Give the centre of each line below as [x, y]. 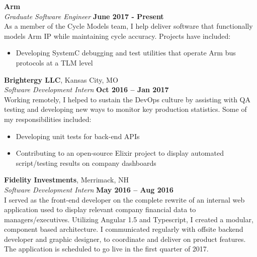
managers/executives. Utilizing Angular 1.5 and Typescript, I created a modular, [129, 219]
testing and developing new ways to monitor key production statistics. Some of [125, 109]
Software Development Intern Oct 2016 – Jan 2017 [87, 89]
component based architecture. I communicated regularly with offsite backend [124, 229]
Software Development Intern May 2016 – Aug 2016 [89, 189]
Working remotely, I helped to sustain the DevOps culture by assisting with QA [127, 99]
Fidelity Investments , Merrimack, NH [66, 180]
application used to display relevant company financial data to [100, 209]
